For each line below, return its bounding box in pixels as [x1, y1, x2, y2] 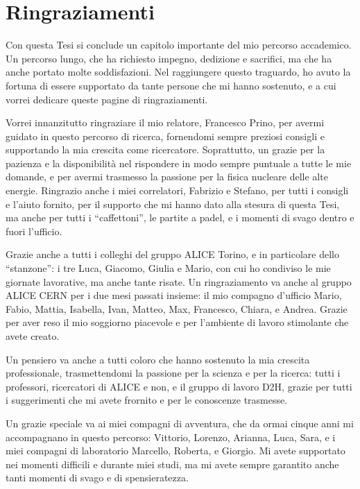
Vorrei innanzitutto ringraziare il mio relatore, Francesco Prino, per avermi [6, 115, 325, 130]
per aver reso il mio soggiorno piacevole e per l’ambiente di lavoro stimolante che [6, 315, 349, 329]
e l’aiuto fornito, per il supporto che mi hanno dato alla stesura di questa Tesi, [6, 196, 340, 211]
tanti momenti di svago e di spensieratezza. [6, 470, 189, 485]
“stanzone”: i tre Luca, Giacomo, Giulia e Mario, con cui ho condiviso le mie [6, 261, 331, 275]
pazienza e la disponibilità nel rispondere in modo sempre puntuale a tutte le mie [6, 155, 352, 170]
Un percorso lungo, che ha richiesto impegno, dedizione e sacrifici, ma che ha [6, 51, 332, 65]
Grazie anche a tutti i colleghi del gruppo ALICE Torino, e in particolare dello [6, 247, 339, 261]
